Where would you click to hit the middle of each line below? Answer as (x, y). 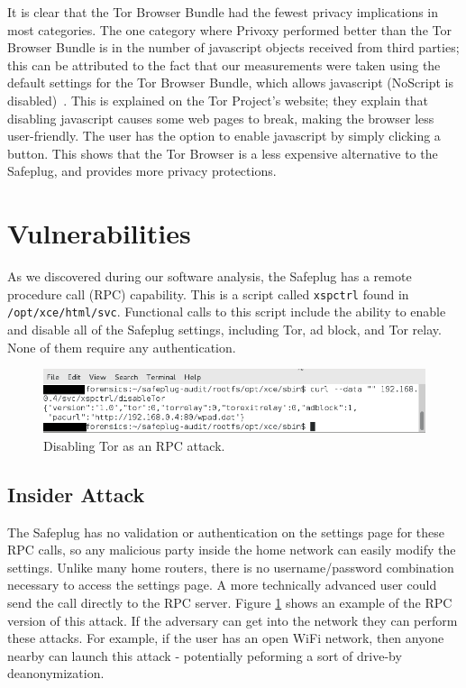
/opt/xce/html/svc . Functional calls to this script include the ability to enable (227, 312)
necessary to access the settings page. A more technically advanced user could (222, 585)
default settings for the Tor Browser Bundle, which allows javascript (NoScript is (230, 83)
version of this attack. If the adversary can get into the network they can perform (233, 620)
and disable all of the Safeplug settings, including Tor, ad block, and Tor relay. (224, 329)
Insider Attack (76, 494)
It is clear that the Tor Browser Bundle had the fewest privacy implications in (223, 12)
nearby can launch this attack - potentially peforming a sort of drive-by (205, 655)
